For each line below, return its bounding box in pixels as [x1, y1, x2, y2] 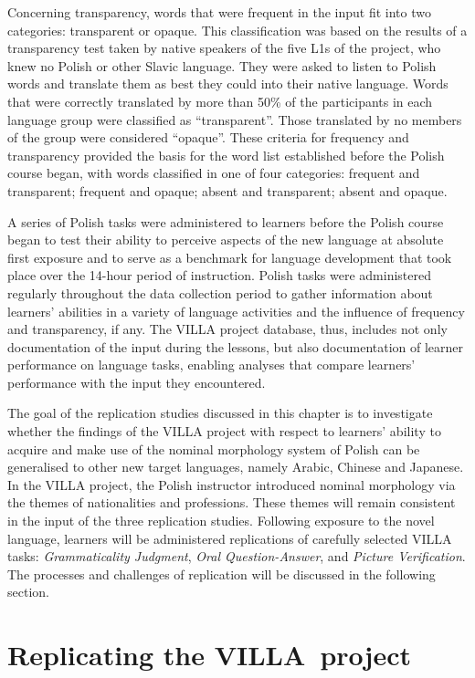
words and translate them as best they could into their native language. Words [7, 74, 449, 93]
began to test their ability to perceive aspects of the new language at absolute [7, 230, 444, 249]
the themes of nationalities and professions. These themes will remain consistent [7, 493, 456, 512]
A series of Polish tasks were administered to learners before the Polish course [7, 212, 444, 231]
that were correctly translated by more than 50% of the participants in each [7, 91, 433, 110]
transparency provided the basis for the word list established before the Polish [7, 145, 445, 164]
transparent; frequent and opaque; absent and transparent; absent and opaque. [7, 181, 448, 200]
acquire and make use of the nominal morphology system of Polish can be [7, 439, 420, 458]
